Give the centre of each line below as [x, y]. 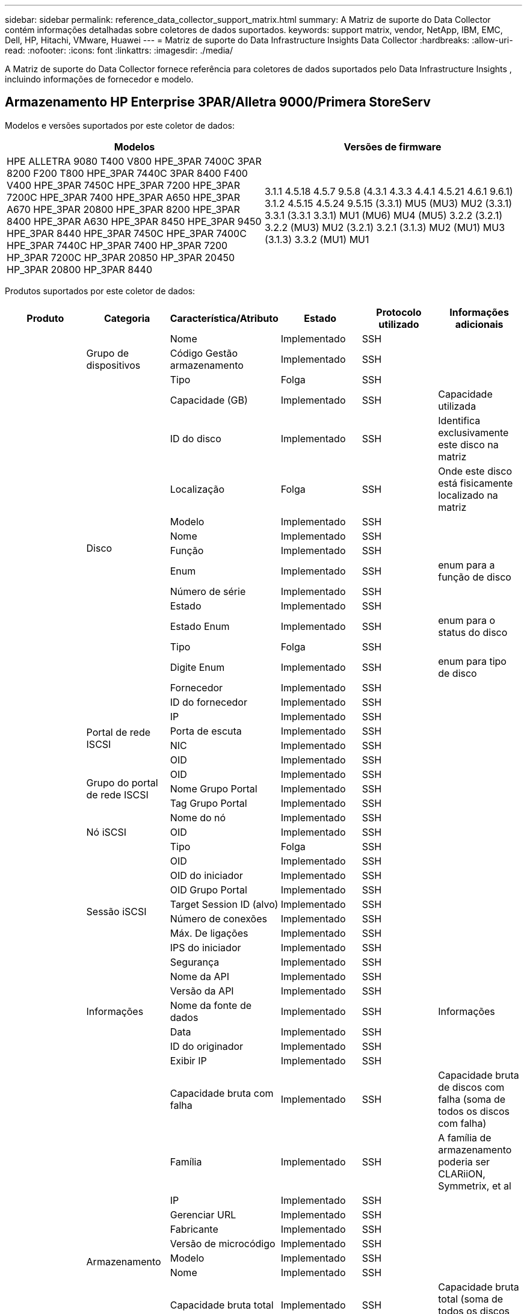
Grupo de [107, 353]
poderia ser [464, 1161]
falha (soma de [472, 1099]
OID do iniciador [206, 875]
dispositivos [113, 365]
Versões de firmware [393, 147]
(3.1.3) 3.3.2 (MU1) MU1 [317, 239]
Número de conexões [218, 918]
